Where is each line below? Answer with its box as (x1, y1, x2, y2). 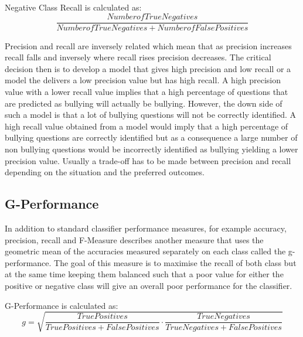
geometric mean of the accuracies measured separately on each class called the (5, 245, 286, 257)
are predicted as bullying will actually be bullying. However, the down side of (5, 97, 282, 109)
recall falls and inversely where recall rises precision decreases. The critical (5, 51, 271, 63)
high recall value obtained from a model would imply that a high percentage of (5, 120, 288, 132)
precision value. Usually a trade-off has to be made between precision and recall (5, 154, 291, 166)
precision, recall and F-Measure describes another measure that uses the (5, 233, 264, 246)
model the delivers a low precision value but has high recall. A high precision (5, 74, 281, 86)
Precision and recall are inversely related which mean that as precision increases (5, 39, 292, 52)
